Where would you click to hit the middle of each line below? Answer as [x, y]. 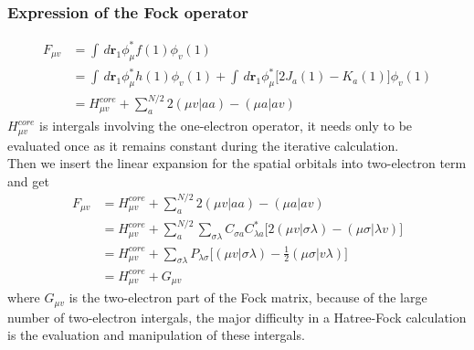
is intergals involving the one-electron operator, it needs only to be [226, 126]
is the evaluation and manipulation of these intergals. [156, 335]
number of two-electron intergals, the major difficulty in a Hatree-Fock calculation [237, 317]
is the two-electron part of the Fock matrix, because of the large [248, 297]
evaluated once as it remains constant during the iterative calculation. [203, 145]
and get [28, 180]
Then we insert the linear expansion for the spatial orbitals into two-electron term [237, 163]
